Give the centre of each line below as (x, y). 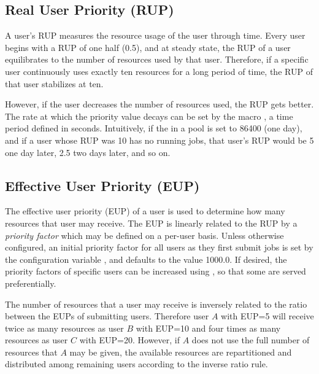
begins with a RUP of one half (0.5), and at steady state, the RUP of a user (148, 47)
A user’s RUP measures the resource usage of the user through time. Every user (155, 35)
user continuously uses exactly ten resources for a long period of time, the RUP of (159, 71)
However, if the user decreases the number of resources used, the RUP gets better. (159, 104)
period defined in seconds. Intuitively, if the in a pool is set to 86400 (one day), (154, 128)
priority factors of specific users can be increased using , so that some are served (156, 271)
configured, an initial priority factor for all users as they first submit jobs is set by (159, 247)
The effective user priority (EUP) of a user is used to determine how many (145, 211)
